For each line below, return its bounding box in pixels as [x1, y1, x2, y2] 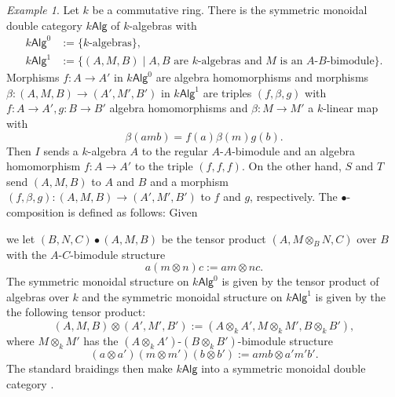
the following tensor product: [6, 304, 146, 320]
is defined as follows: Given [68, 204, 198, 220]
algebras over [6, 288, 69, 304]
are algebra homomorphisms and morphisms [155, 69, 369, 86]
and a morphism [150, 173, 229, 189]
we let [6, 230, 35, 246]
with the [6, 246, 47, 262]
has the [83, 332, 119, 348]
